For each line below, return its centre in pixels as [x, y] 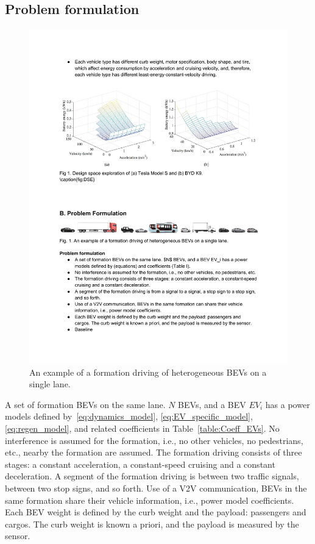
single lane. [50, 384]
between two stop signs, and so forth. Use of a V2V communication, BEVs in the [156, 488]
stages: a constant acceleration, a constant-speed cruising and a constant [140, 464]
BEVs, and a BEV [212, 404]
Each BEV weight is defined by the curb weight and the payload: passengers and [156, 512]
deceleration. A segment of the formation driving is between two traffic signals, [152, 476]
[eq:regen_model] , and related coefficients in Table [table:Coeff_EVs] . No [142, 428]
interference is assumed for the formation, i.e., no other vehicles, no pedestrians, [154, 440]
